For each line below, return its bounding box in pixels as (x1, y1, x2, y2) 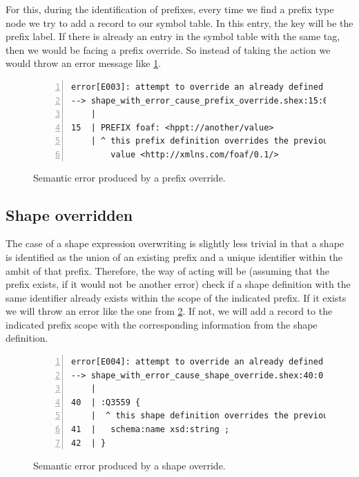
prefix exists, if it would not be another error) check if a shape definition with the (6, 277, 351, 291)
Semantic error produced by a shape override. (33, 458, 226, 473)
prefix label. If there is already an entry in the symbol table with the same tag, (6, 29, 340, 43)
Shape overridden (6, 204, 133, 225)
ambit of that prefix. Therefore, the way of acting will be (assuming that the (6, 263, 329, 278)
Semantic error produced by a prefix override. (33, 170, 226, 184)
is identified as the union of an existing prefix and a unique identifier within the (6, 249, 343, 264)
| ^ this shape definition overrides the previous (90, 411, 333, 421)
